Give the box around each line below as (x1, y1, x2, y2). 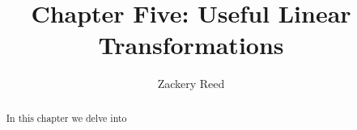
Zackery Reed (157, 75, 225, 92)
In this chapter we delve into (6, 111, 127, 124)
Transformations (98, 28, 284, 61)
